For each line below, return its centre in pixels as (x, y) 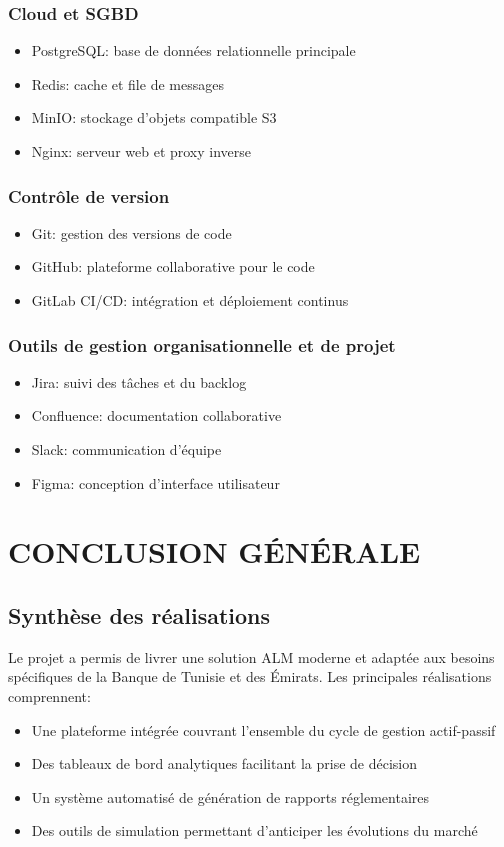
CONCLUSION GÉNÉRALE (214, 551)
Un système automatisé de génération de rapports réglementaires (230, 796)
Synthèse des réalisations (139, 614)
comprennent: (49, 695)
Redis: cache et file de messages (127, 83)
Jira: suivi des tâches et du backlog (139, 381)
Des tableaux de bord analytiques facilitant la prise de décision (224, 763)
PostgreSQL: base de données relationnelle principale (193, 50)
